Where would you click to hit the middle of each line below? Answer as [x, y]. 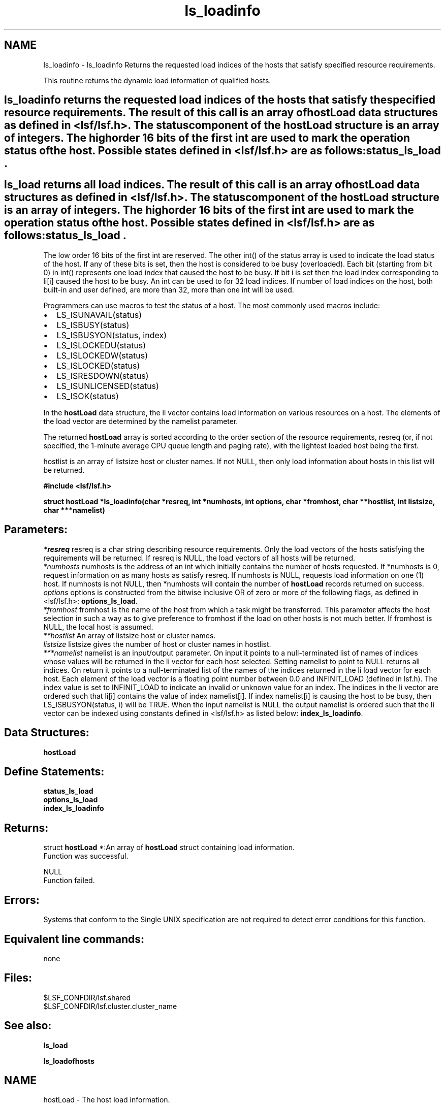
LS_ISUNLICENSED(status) [108, 386]
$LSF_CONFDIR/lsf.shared [87, 997]
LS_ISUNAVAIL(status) [99, 315]
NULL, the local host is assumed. [98, 627]
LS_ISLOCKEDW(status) [102, 355]
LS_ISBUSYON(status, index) [112, 335]
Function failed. [69, 881]
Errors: [22, 900]
